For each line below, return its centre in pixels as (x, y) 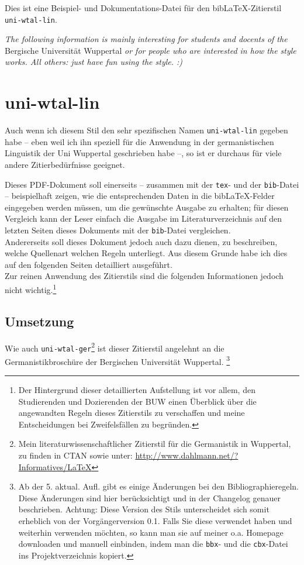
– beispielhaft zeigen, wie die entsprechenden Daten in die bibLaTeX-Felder (140, 196)
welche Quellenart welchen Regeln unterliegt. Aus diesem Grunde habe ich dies (146, 253)
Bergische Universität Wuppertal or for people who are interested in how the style (151, 50)
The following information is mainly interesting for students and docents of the (146, 39)
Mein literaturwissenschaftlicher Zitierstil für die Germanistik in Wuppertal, (155, 444)
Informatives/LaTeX (55, 466)
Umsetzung (39, 321)
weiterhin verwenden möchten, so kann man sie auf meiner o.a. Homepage (151, 532)
